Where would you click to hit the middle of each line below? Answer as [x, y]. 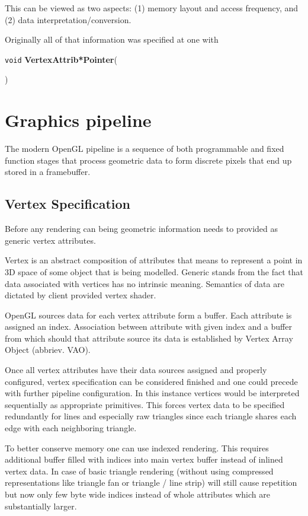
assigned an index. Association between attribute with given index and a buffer [148, 327]
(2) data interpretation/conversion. [68, 19]
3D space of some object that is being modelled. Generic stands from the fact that [154, 271]
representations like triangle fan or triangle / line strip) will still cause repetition [151, 482]
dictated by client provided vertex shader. [81, 295]
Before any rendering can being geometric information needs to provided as [142, 229]
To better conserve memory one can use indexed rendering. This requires [137, 447]
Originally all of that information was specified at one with [112, 39]
